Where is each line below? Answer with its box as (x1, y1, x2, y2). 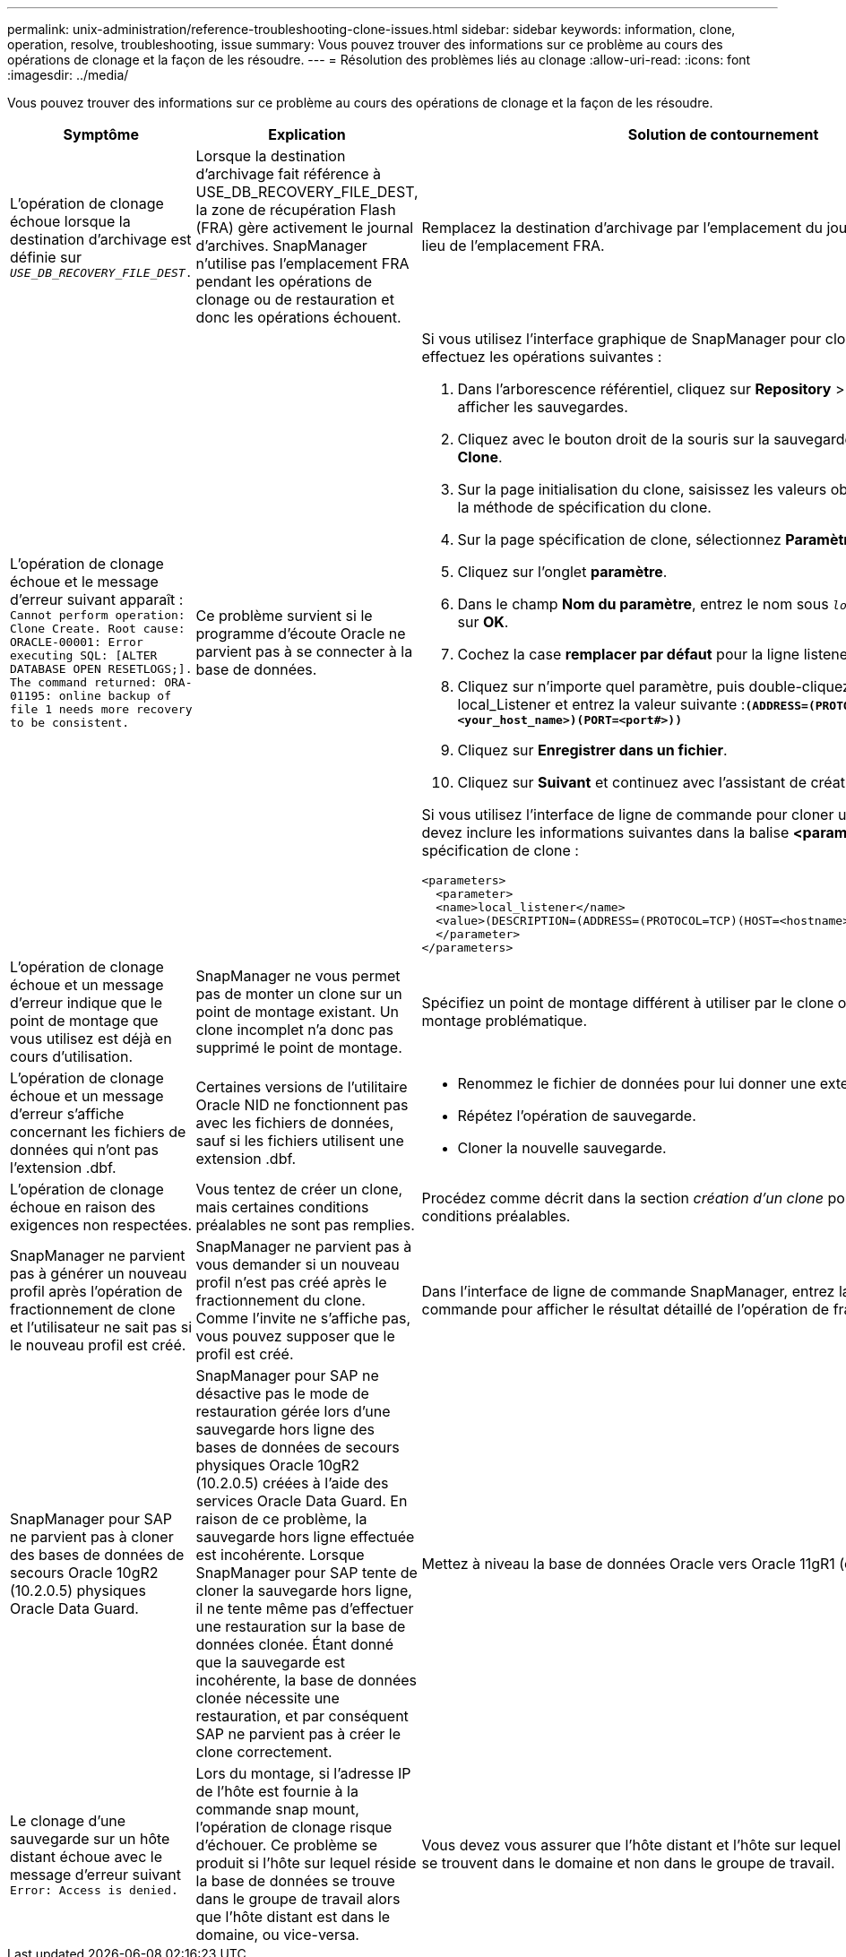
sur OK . (457, 613, 509, 631)
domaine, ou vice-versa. (195, 1926, 359, 1944)
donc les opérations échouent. (195, 308, 401, 326)
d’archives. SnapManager (195, 237, 367, 254)
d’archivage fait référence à (195, 165, 381, 183)
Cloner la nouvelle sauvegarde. (457, 1139, 667, 1157)
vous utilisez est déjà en (10, 1030, 172, 1047)
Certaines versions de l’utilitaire (195, 1078, 408, 1096)
